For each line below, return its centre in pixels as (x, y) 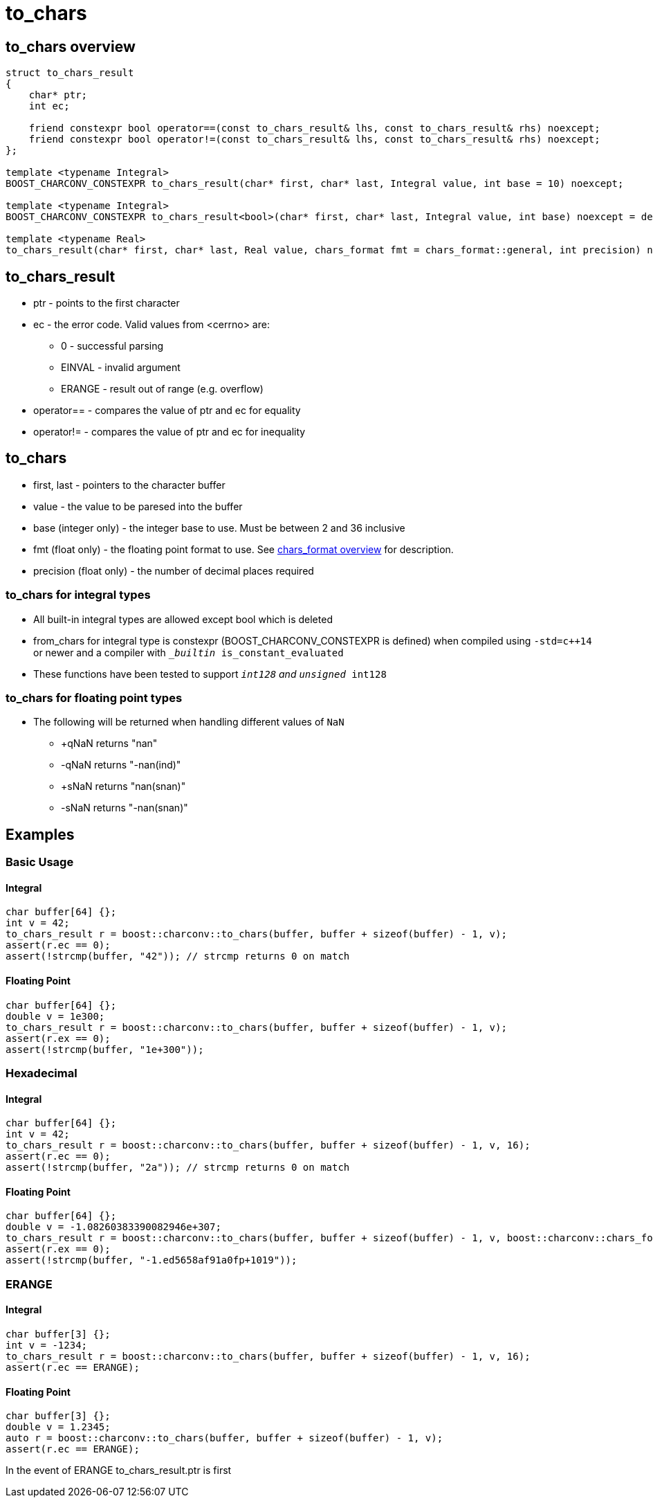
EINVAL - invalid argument (121, 368)
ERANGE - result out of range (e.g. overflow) (162, 389)
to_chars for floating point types (94, 697)
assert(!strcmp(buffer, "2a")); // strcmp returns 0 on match (178, 1168)
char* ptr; (58, 95)
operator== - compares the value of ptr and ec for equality (167, 411)
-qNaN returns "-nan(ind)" (121, 765)
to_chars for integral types (78, 595)
